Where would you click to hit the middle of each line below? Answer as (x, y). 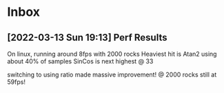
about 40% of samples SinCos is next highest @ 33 (80, 61)
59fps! (17, 82)
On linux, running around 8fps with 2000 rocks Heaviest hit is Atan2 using (112, 54)
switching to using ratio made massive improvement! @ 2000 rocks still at (112, 74)
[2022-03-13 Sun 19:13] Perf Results (87, 38)
